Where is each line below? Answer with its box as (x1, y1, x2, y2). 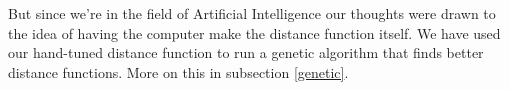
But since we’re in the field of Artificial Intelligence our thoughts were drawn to (8, 3, 496, 23)
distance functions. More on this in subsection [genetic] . (8, 61, 349, 82)
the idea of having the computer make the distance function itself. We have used (8, 22, 501, 43)
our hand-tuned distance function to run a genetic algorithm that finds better (8, 42, 484, 63)
